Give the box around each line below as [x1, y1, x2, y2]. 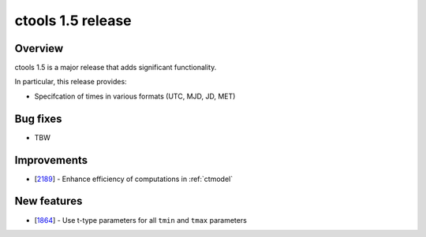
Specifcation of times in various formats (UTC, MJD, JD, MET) [34, 91, 236, 101]
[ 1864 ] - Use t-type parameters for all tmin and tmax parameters [34, 215, 248, 224]
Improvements [14, 154, 88, 167]
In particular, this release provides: [14, 77, 127, 87]
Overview [14, 42, 64, 55]
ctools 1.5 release [14, 12, 132, 29]
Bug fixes [14, 112, 62, 125]
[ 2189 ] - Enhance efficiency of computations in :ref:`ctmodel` [34, 174, 233, 183]
